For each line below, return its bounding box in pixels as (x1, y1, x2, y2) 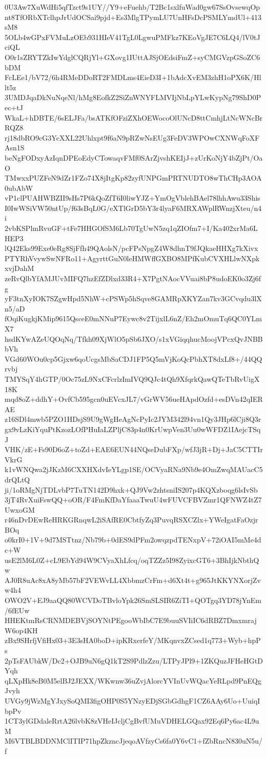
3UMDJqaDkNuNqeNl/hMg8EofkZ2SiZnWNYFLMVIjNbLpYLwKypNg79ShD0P (5, 92, 261, 103)
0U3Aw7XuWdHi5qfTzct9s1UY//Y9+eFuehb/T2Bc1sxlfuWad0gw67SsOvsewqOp (5, 2, 260, 12)
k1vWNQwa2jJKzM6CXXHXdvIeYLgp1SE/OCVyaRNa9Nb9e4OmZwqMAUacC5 (5, 464, 263, 475)
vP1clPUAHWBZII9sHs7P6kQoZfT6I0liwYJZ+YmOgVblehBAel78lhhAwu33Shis (5, 192, 260, 203)
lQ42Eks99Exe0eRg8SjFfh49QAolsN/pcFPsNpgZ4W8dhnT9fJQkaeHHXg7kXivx (5, 243, 258, 254)
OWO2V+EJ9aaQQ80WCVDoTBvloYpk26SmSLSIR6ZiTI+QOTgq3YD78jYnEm (5, 595, 261, 606)
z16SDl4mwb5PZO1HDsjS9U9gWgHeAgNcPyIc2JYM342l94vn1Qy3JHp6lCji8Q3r (5, 414, 261, 424)
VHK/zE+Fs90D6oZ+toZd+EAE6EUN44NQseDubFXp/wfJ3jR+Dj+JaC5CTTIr (5, 444, 263, 455)
